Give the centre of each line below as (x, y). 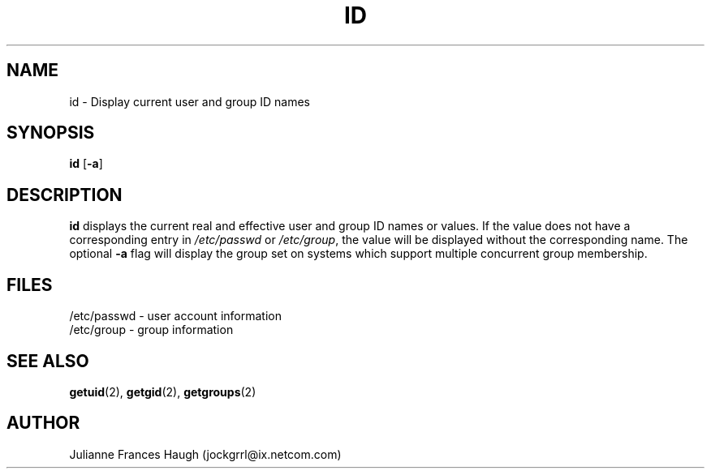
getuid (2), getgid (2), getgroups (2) (163, 392)
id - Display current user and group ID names (190, 101)
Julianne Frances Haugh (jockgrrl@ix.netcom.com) (205, 454)
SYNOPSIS (51, 133)
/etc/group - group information (151, 330)
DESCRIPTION (65, 195)
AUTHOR (43, 423)
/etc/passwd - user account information (175, 316)
